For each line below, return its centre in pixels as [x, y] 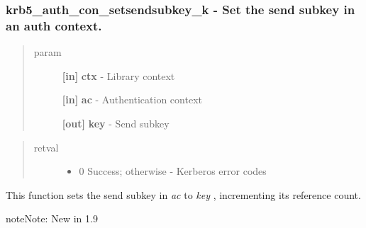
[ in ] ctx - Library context [118, 75]
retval [46, 147]
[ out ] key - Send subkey [116, 123]
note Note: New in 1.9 [52, 218]
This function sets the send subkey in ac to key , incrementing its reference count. [183, 194]
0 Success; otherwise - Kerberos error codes [173, 171]
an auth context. [54, 25]
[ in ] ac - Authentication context [132, 99]
